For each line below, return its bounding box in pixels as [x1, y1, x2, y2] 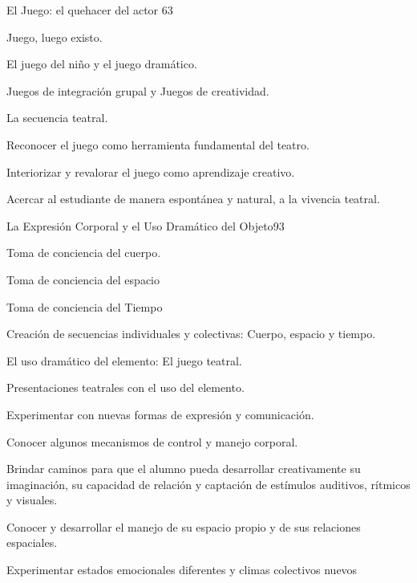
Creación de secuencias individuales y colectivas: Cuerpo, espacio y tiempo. [6, 325, 376, 342]
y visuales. [6, 491, 58, 508]
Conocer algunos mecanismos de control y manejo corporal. [6, 433, 298, 450]
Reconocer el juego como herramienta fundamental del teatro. [6, 136, 310, 153]
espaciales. [6, 534, 58, 551]
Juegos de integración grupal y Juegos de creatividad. [6, 82, 269, 99]
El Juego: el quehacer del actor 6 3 [6, 2, 173, 18]
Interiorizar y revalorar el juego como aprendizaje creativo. [6, 163, 295, 180]
